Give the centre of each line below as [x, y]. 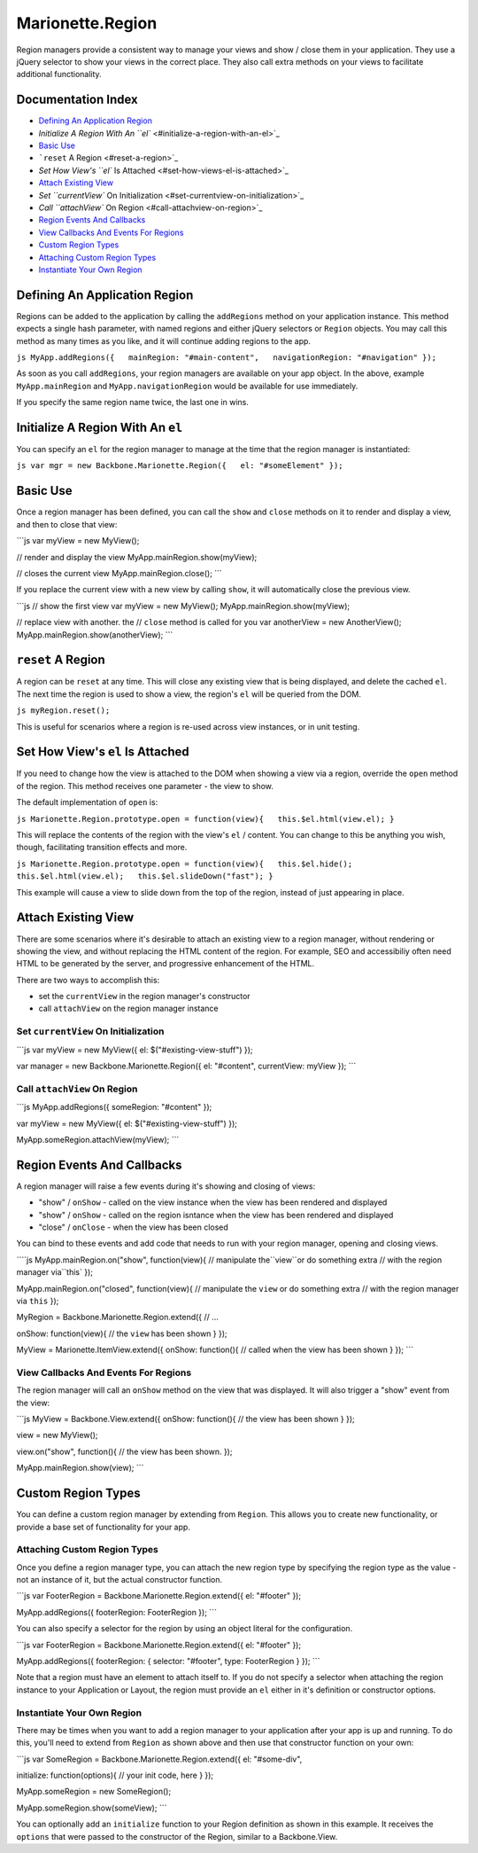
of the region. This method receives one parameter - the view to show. [145, 786]
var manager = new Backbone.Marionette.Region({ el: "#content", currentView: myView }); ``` [186, 1066]
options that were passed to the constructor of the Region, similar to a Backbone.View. [177, 1836]
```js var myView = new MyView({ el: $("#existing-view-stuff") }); [135, 1050]
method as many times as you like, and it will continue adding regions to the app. [164, 340]
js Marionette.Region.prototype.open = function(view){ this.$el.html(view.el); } [205, 819]
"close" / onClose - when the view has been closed [134, 1227]
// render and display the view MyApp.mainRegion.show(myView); [137, 557]
